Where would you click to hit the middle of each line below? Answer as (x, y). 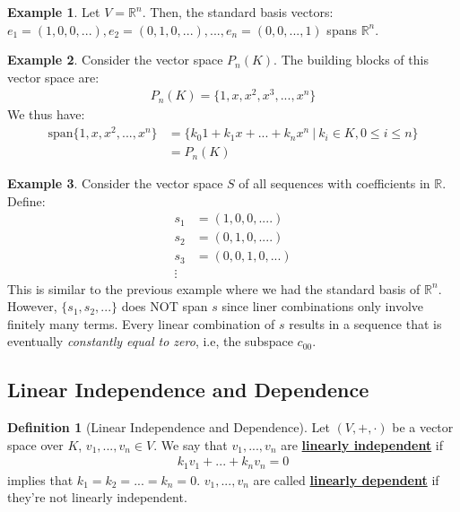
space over (35, 444)
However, (32, 306)
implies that (40, 479)
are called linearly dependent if (346, 479)
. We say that (191, 444)
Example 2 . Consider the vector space (115, 60)
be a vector (423, 427)
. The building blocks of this (351, 60)
